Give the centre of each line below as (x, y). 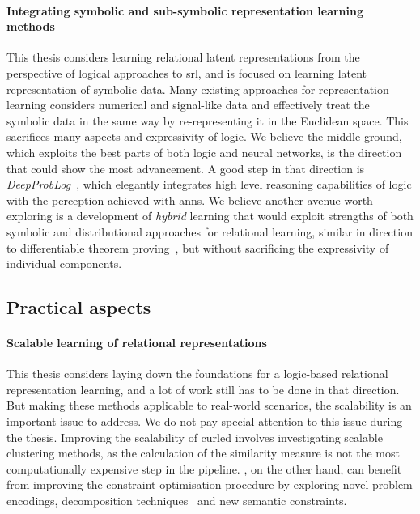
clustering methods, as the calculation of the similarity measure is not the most (203, 453)
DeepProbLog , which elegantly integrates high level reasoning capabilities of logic (209, 184)
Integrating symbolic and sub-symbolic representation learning (185, 10)
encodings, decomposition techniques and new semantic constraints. (177, 501)
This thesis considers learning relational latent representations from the (183, 57)
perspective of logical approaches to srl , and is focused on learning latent (187, 72)
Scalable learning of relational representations (137, 343)
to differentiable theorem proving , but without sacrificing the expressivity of (198, 247)
